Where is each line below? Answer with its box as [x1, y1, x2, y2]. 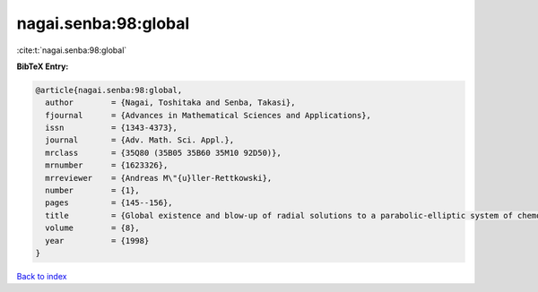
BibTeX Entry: [16, 61, 69, 72]
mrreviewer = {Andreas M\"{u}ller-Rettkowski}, [45, 173, 273, 183]
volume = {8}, [45, 223, 141, 233]
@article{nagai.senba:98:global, [35, 85, 183, 95]
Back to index [16, 271, 67, 281]
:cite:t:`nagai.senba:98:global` [16, 45, 127, 56]
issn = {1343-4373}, [45, 123, 178, 133]
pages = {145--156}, [45, 198, 174, 208]
